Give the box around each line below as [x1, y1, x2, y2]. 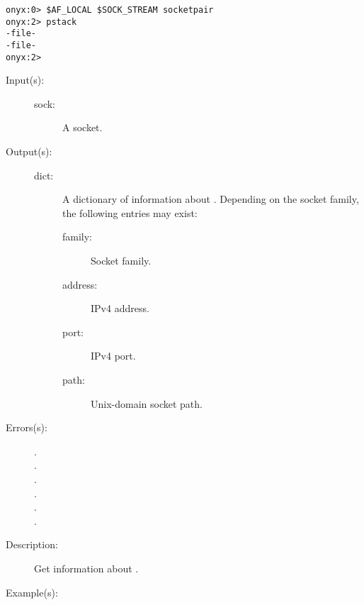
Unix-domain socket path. [91, 396, 203, 411]
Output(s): [6, 144, 52, 159]
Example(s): [6, 584, 58, 599]
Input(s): [6, 72, 45, 87]
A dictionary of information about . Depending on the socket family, [62, 192, 359, 206]
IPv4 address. [91, 301, 149, 316]
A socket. [62, 120, 103, 135]
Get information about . [34, 560, 139, 575]
